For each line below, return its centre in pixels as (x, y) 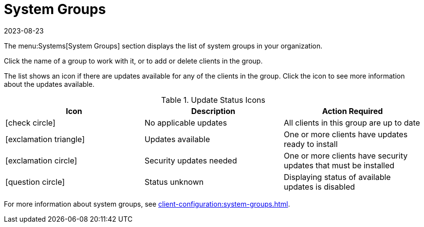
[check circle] (30, 122)
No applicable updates (186, 122)
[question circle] (35, 182)
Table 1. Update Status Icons (213, 100)
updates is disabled (319, 186)
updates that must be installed (339, 165)
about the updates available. (49, 84)
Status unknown (174, 182)
